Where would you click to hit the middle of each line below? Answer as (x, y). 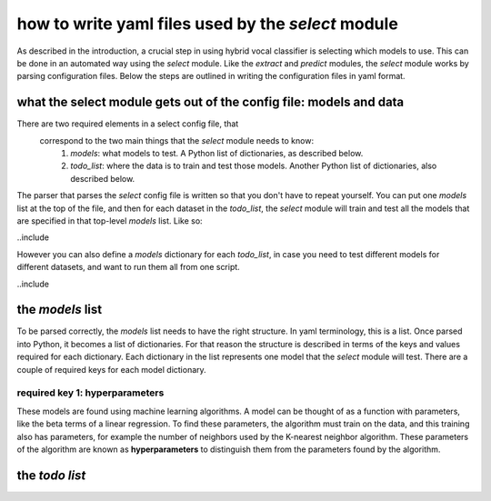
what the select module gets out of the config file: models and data (210, 102)
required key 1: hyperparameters (90, 393)
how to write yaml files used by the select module (208, 24)
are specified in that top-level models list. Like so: (110, 220)
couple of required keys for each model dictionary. (111, 369)
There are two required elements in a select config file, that (128, 124)
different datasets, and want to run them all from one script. (128, 267)
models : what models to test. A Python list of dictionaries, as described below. (217, 154)
